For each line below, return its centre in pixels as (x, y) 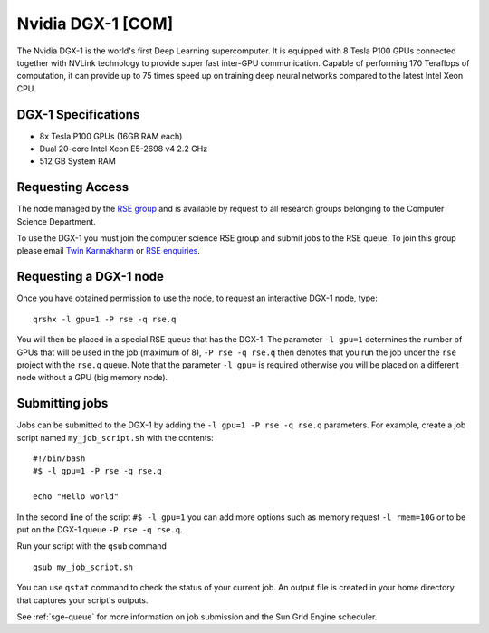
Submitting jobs (62, 403)
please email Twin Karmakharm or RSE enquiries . (109, 251)
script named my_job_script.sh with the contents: (115, 437)
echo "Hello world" (76, 497)
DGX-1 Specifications (78, 115)
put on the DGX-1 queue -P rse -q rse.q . (100, 529)
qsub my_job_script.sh (83, 567)
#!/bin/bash (59, 459)
